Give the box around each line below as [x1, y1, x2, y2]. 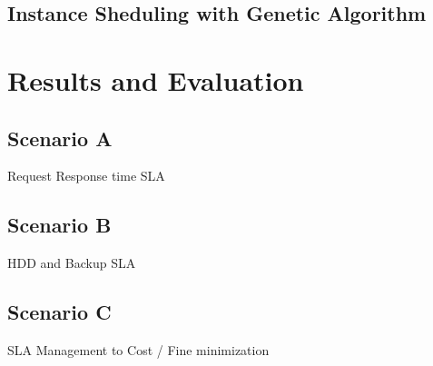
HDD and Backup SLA [7, 253, 136, 272]
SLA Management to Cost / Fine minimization [7, 340, 270, 359]
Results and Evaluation [7, 61, 304, 98]
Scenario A [7, 124, 113, 152]
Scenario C [7, 298, 112, 326]
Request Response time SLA [7, 166, 165, 185]
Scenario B [7, 211, 112, 239]
